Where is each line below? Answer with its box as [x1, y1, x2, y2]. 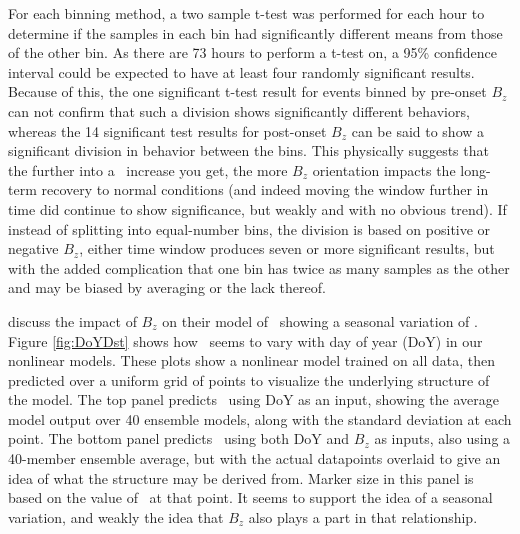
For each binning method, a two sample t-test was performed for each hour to [8, 3, 485, 23]
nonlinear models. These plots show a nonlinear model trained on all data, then [8, 350, 495, 371]
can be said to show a [351, 120, 485, 141]
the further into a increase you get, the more [8, 159, 288, 180]
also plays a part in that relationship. [248, 506, 478, 527]
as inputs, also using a [374, 428, 511, 449]
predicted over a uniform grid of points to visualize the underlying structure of [8, 369, 490, 390]
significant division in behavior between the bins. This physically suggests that [8, 140, 489, 161]
